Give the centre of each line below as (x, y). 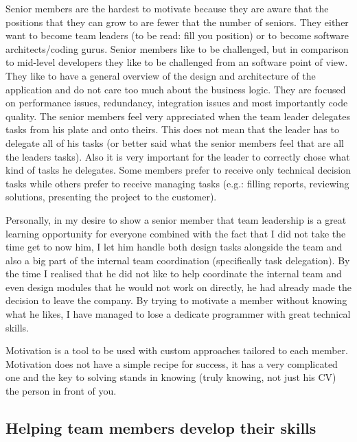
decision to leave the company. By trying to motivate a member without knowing (176, 300)
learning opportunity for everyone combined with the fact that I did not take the (176, 233)
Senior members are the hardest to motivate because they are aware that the (167, 8)
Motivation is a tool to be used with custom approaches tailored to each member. (177, 350)
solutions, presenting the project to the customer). (111, 197)
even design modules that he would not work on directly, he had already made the (178, 287)
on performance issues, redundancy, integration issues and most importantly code (177, 103)
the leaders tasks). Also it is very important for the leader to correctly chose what (178, 156)
